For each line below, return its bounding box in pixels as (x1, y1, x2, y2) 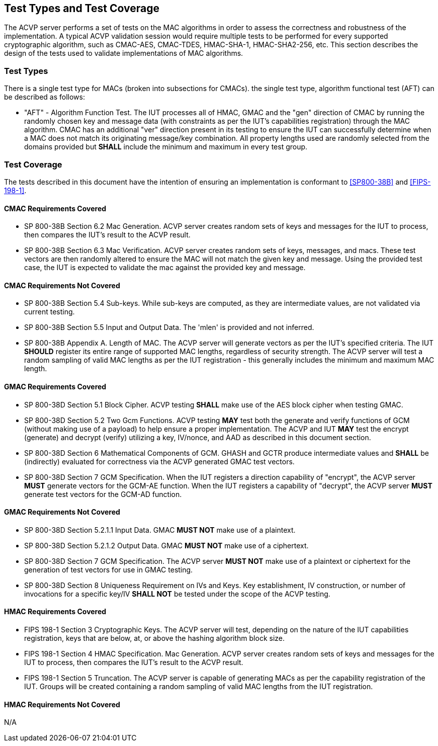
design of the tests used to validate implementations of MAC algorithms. (4, 49, 243, 58)
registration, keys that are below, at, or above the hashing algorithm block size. (24, 634, 285, 643)
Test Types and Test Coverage (4, 2, 159, 15)
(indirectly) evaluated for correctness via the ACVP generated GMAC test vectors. (24, 457, 295, 466)
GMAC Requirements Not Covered (4, 508, 120, 517)
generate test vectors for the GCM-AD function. (24, 489, 182, 499)
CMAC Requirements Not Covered (4, 281, 120, 290)
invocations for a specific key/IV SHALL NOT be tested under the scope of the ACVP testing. (24, 589, 330, 598)
